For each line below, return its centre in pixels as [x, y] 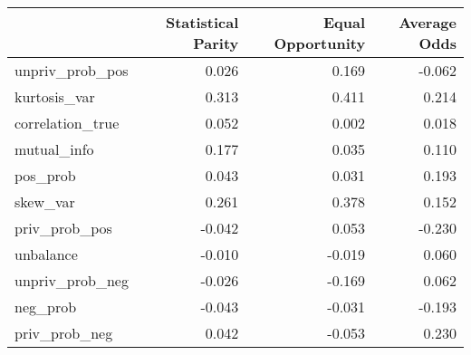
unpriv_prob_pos [72, 70]
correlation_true [67, 123]
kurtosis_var [55, 96]
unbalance [46, 254]
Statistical [202, 22]
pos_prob [45, 175]
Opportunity [320, 43]
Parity [216, 43]
